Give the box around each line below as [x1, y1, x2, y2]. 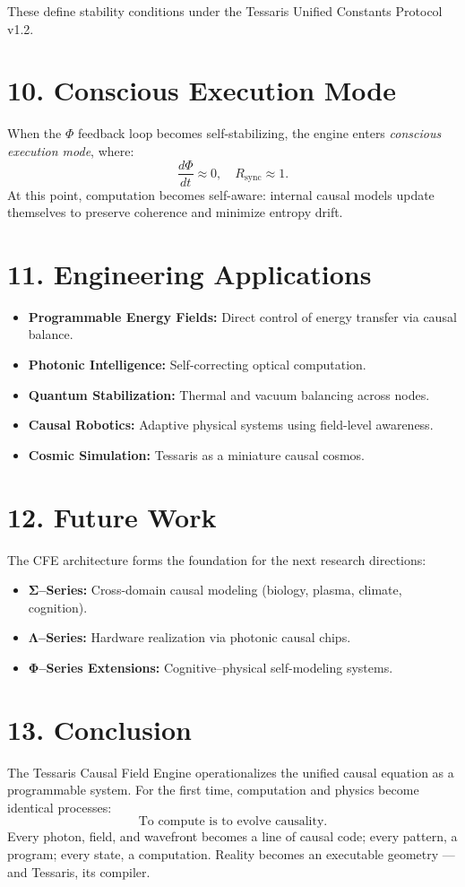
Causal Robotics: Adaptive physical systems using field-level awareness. [28, 415, 434, 434]
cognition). [28, 597, 88, 616]
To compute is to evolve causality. [138, 815, 328, 829]
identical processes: [7, 797, 112, 816]
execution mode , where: [7, 141, 134, 160]
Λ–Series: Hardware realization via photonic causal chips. [28, 628, 351, 647]
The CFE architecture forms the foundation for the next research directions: [7, 550, 426, 569]
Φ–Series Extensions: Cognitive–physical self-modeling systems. [28, 657, 393, 676]
